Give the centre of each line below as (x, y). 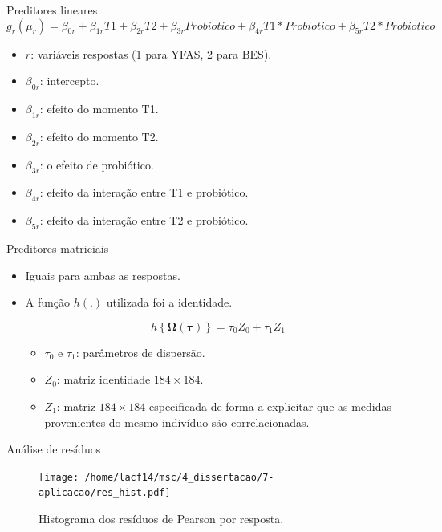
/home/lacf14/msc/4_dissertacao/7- (179, 477)
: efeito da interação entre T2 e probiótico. (144, 220)
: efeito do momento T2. (99, 136)
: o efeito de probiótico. (97, 164)
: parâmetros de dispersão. (140, 352)
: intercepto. (69, 81)
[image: (59, 477)
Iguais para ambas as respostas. (103, 275)
